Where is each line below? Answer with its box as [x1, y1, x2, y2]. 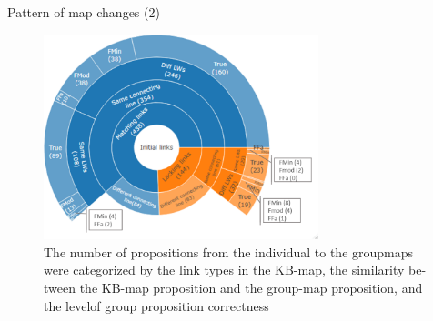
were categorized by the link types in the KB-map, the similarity [44, 260, 405, 279]
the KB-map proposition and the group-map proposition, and [79, 277, 423, 296]
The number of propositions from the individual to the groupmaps [44, 242, 414, 261]
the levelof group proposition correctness [44, 296, 269, 315]
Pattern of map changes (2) [7, 3, 160, 21]
